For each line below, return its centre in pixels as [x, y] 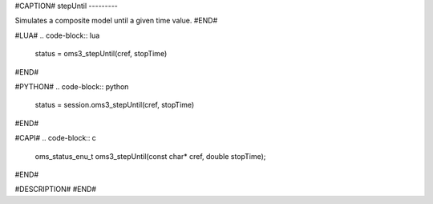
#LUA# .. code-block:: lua [57, 35]
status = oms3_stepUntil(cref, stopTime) [101, 54]
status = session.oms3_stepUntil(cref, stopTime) [115, 105]
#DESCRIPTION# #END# [55, 190]
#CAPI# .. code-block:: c [55, 138]
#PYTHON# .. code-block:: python [72, 86]
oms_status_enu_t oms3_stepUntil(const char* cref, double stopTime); [150, 156]
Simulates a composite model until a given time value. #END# [116, 21]
